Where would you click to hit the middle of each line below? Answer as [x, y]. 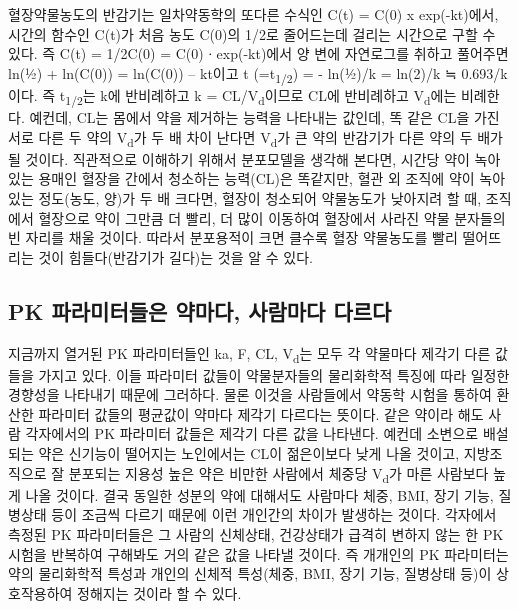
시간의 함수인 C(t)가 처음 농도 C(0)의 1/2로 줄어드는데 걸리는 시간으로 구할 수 [252, 33]
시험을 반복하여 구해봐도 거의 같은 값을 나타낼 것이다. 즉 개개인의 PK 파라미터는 [258, 553]
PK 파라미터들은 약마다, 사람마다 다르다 [200, 310]
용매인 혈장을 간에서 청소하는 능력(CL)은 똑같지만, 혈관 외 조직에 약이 [256, 178]
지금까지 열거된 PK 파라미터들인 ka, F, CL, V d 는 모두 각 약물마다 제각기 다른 [249, 354]
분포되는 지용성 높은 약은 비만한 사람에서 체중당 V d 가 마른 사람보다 [278, 474]
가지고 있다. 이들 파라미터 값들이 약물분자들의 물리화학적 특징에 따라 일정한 [274, 374]
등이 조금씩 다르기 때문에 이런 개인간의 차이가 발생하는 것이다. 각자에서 [274, 514]
